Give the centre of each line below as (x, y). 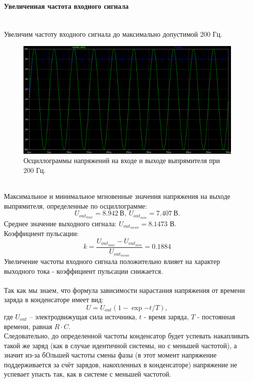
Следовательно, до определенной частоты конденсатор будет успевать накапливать (127, 336)
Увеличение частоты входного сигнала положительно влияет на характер (112, 261)
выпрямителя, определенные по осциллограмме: (76, 205)
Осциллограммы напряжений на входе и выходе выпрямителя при (122, 160)
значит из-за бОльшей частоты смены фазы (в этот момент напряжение (110, 355)
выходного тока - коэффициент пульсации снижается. (83, 271)
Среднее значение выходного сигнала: (60, 223)
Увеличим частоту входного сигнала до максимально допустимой (101, 34)
